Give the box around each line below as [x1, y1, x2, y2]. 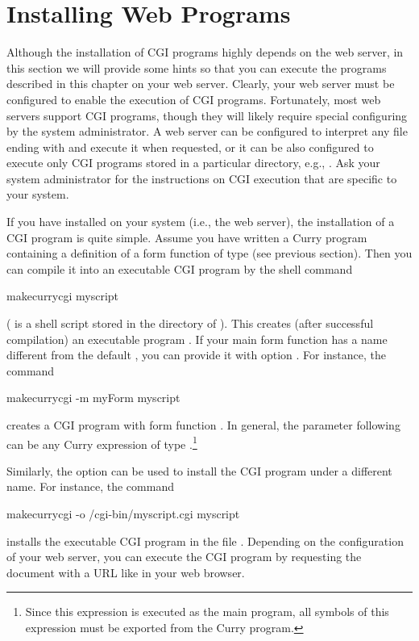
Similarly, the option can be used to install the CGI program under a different [6, 462, 392, 479]
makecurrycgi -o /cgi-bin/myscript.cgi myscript [6, 505, 240, 522]
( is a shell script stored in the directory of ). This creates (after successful [6, 315, 374, 332]
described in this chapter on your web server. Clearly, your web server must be [6, 75, 395, 92]
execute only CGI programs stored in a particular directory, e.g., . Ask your [6, 154, 380, 171]
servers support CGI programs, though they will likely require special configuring [6, 107, 408, 124]
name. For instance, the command [6, 478, 174, 495]
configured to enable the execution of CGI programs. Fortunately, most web [6, 90, 381, 107]
